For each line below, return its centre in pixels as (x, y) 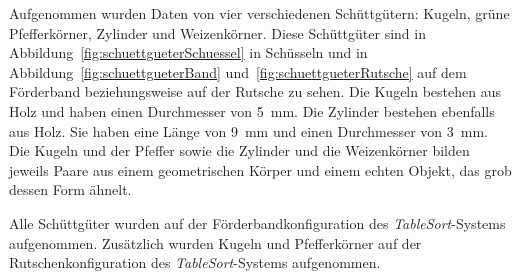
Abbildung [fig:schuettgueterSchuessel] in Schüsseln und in (188, 52)
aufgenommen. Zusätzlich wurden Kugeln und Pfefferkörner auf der (215, 242)
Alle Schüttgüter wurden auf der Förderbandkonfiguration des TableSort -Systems (257, 222)
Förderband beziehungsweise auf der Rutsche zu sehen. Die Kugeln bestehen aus (255, 91)
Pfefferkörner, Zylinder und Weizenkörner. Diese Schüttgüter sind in (217, 32)
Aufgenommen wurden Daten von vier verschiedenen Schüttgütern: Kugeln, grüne (259, 13)
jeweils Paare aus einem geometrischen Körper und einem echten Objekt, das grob (260, 169)
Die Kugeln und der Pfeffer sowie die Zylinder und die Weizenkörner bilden (239, 150)
